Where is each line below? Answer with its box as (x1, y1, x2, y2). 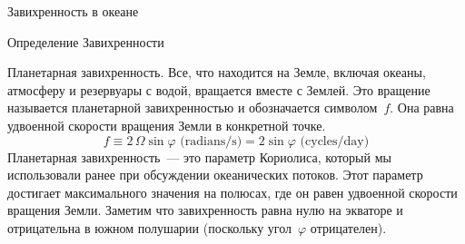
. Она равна (390, 98, 454, 117)
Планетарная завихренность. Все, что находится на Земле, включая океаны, (7, 63, 426, 82)
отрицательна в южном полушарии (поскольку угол (7, 218, 292, 237)
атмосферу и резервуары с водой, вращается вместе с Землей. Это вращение (7, 80, 430, 99)
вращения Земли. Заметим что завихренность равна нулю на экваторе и (7, 200, 403, 220)
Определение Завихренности (7, 32, 164, 51)
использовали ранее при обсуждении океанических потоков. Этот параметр (7, 165, 423, 184)
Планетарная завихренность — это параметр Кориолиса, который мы (7, 147, 391, 166)
